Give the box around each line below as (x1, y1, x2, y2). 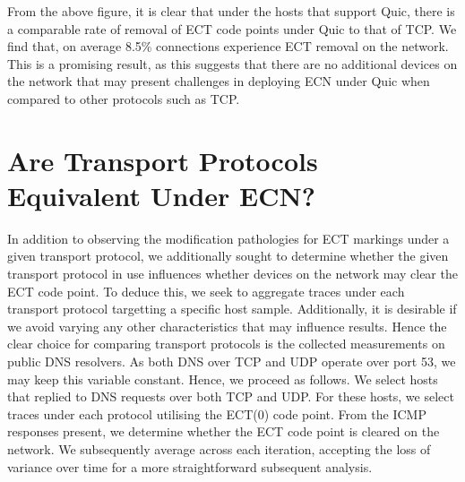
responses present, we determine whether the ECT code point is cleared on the (7, 422, 440, 441)
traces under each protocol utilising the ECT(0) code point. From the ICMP (7, 404, 426, 423)
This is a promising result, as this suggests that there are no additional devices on (7, 54, 458, 73)
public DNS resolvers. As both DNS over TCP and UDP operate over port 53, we (7, 352, 456, 371)
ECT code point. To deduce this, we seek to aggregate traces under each (7, 281, 405, 300)
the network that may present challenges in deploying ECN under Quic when (7, 72, 430, 90)
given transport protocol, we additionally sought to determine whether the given (7, 246, 449, 265)
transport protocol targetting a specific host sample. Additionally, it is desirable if (7, 299, 457, 318)
